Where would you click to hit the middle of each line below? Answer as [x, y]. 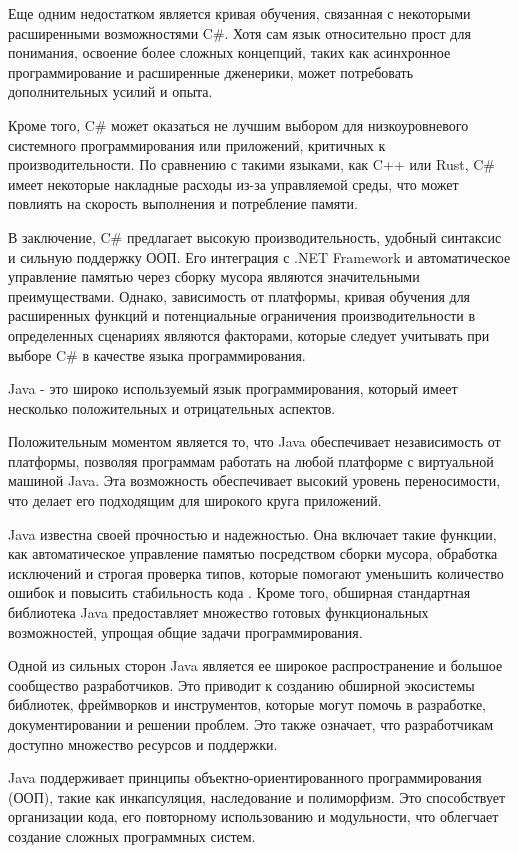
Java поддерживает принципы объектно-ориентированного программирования [245, 777]
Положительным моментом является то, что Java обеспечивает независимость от [254, 441]
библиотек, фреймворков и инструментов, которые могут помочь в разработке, [247, 704]
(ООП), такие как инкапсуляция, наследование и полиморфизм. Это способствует [257, 796]
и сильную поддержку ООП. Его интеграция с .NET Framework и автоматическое [259, 256]
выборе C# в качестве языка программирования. [157, 354]
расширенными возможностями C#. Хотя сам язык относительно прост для [239, 32]
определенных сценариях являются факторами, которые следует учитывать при [249, 334]
